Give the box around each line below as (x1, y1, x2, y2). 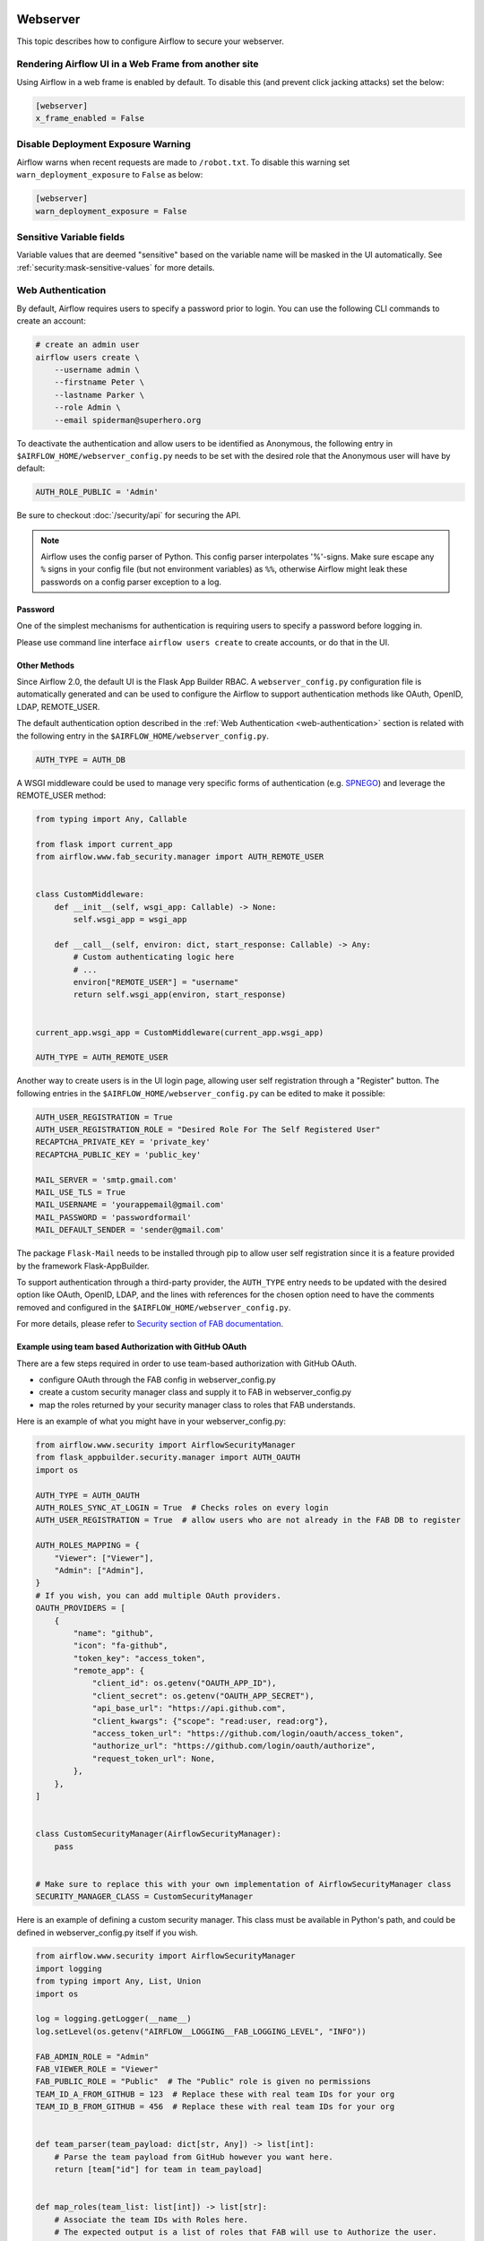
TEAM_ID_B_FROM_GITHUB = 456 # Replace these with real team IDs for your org (35, 2102, 395, 2112)
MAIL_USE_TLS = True (35, 1188, 125, 1198)
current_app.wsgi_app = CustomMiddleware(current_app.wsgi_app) (35, 1027, 324, 1037)
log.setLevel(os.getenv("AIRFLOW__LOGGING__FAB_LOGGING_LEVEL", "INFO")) (35, 2026, 367, 2037)
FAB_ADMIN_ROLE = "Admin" (35, 2051, 150, 2062)
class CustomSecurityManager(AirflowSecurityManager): (35, 1829, 281, 1839)
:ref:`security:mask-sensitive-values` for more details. (16, 262, 215, 273)
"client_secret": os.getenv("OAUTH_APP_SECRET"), (91, 1691, 315, 1700)
